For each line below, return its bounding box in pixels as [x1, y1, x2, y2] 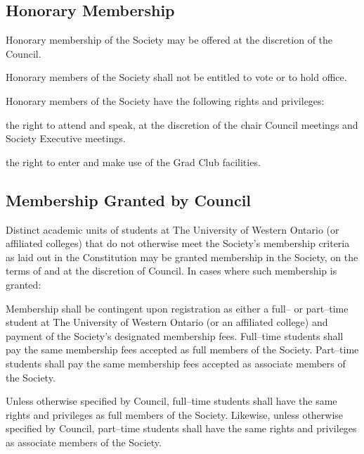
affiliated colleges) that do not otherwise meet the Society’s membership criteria [6, 236, 350, 251]
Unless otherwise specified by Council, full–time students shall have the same [6, 393, 337, 408]
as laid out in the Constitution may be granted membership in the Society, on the [6, 249, 358, 264]
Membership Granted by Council [6, 189, 252, 210]
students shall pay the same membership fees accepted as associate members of [6, 355, 346, 370]
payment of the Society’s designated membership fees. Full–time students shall [6, 328, 344, 343]
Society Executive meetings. [6, 131, 126, 146]
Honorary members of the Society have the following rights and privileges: [6, 93, 325, 108]
